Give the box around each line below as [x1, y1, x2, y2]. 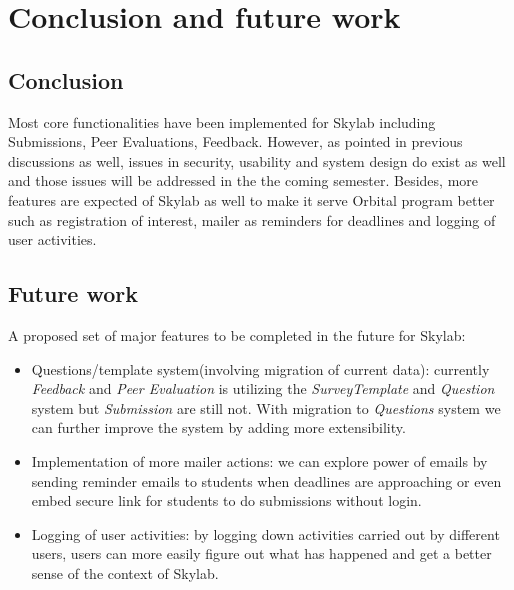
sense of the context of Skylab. [31, 562, 219, 583]
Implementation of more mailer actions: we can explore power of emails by [31, 450, 488, 471]
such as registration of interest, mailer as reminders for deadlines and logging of [8, 209, 496, 230]
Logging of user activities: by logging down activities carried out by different [31, 523, 500, 544]
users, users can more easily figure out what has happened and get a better [31, 543, 492, 564]
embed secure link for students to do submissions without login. [31, 490, 422, 511]
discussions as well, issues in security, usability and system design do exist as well [8, 150, 506, 171]
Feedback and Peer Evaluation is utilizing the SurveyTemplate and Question [31, 378, 495, 399]
